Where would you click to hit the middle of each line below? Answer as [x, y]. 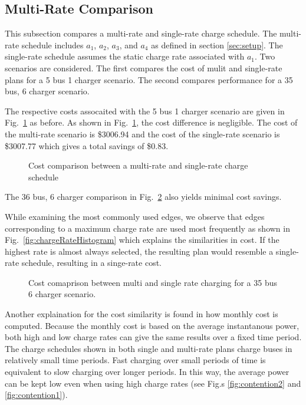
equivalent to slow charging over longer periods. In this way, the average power [147, 372]
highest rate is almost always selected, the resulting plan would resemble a [139, 251]
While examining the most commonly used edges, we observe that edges [135, 216]
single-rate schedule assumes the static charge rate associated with [125, 56]
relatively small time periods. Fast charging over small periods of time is [135, 360]
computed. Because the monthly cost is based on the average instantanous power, [152, 325]
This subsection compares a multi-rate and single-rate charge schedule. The [141, 33]
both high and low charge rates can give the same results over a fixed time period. [153, 337]
